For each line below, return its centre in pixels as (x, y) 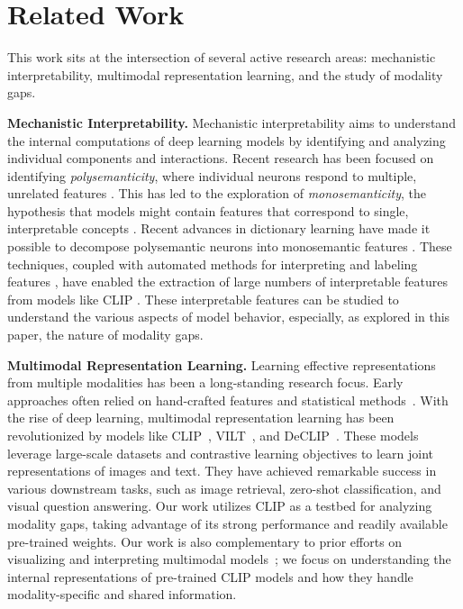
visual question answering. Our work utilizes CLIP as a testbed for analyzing (220, 506)
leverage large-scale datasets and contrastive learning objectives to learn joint (221, 453)
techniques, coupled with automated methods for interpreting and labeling (213, 264)
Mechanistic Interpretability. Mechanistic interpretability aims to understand (231, 122)
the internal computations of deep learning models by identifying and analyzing (227, 140)
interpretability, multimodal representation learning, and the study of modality (225, 74)
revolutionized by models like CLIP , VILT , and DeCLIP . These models (213, 435)
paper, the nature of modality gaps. (105, 335)
